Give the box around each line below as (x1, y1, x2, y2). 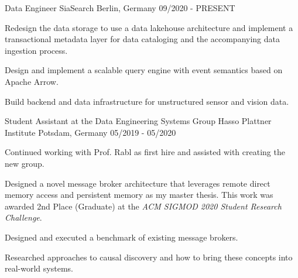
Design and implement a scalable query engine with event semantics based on (5, 64, 283, 76)
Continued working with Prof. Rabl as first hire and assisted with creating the (5, 146, 285, 158)
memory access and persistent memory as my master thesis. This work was (5, 188, 273, 201)
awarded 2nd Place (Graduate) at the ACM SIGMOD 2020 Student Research (5, 200, 282, 212)
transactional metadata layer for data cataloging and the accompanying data (5, 33, 280, 45)
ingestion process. (5, 44, 68, 56)
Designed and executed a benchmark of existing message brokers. (5, 231, 238, 243)
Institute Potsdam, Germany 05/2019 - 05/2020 (5, 126, 176, 138)
